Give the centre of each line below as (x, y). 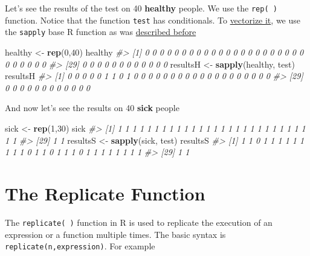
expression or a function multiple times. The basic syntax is (115, 234)
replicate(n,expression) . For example (80, 246)
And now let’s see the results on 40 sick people (92, 108)
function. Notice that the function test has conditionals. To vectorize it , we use (153, 20)
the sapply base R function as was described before (101, 32)
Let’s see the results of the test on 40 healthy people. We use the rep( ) (141, 8)
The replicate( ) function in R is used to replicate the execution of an (139, 222)
